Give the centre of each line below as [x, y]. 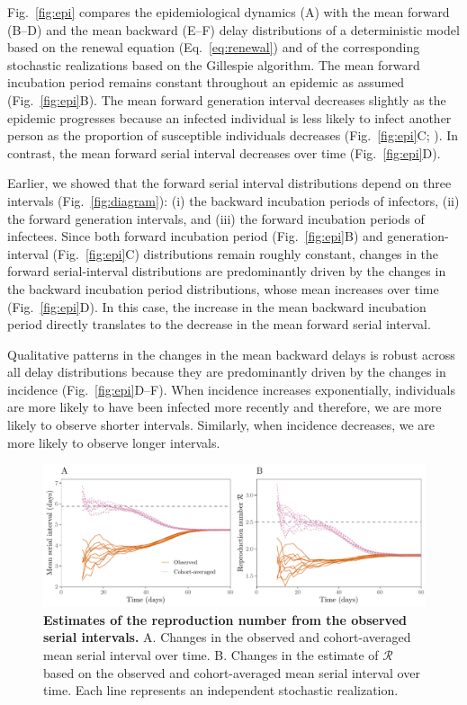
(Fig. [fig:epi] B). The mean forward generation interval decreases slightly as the [227, 99]
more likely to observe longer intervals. [114, 442]
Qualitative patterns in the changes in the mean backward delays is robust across [231, 354]
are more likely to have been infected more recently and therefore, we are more [225, 407]
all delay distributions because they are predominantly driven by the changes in [227, 372]
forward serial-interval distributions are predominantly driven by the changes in [227, 271]
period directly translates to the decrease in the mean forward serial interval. [219, 324]
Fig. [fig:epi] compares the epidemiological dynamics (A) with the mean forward [229, 12]
